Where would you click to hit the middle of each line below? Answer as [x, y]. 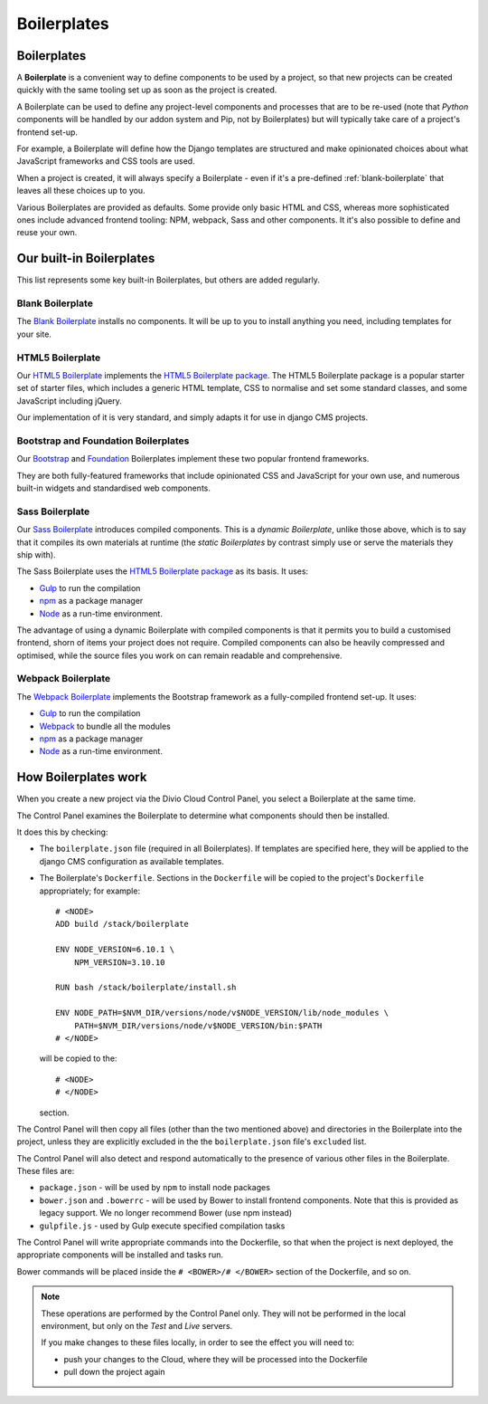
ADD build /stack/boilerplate [122, 924]
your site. [34, 334]
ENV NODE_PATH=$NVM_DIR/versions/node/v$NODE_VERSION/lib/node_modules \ [222, 1013]
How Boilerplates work [82, 777]
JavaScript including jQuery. [69, 401]
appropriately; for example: [89, 891]
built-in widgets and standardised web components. [114, 488]
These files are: [46, 1171]
